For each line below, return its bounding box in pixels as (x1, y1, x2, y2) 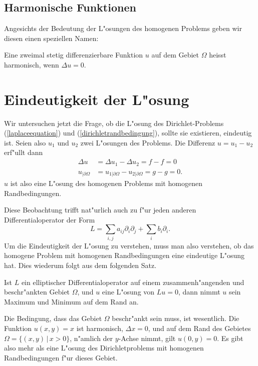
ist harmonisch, (76, 322, 123, 333)
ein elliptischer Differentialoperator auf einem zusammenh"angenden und (21, 276, 244, 287)
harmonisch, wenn (4, 59, 59, 69)
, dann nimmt (178, 286, 220, 297)
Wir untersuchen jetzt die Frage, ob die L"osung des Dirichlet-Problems (4, 117, 224, 128)
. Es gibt (217, 332, 243, 343)
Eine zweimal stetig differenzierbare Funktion (4, 49, 143, 60)
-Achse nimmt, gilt (118, 332, 176, 343)
